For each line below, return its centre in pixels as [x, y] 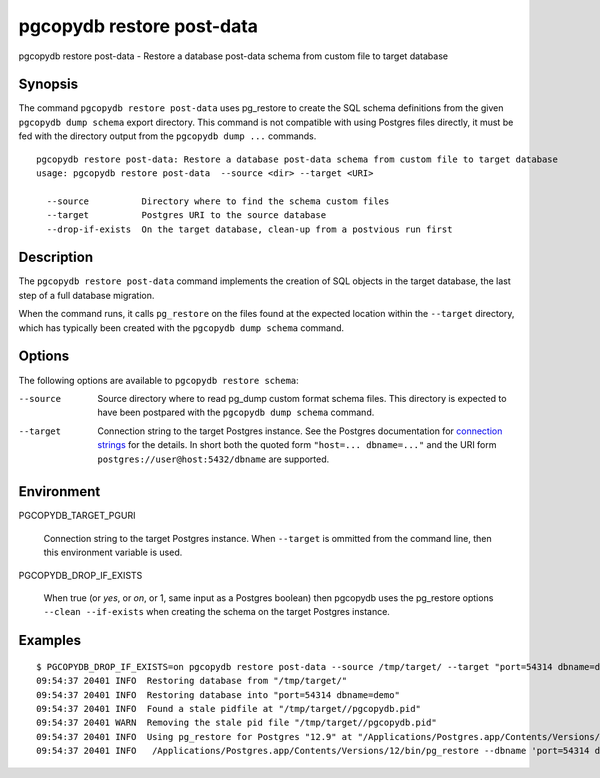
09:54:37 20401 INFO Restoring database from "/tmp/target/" [192, 681]
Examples [50, 640]
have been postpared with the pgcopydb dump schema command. [236, 412]
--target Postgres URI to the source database [186, 215]
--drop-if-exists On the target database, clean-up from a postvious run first [249, 229]
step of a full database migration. [86, 295]
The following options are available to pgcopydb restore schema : [158, 380]
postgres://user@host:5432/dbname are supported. [213, 459]
